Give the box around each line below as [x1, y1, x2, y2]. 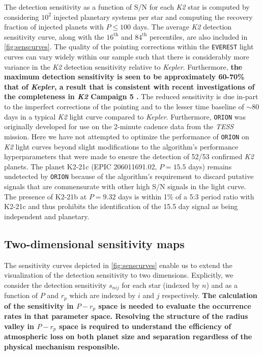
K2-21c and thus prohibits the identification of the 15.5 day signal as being [4, 201, 238, 212]
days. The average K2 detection [133, 21, 232, 32]
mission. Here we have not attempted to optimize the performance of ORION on [4, 131, 249, 141]
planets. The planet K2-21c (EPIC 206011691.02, [4, 161, 157, 171]
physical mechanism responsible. [4, 341, 120, 351]
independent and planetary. [4, 211, 90, 221]
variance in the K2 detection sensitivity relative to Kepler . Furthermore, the [4, 61, 242, 72]
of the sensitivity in [4, 300, 74, 311]
